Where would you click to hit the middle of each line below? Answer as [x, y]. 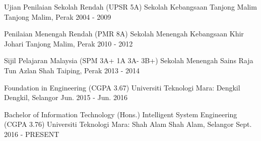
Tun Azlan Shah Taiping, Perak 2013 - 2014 [72, 70]
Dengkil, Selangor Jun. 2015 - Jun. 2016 [66, 97]
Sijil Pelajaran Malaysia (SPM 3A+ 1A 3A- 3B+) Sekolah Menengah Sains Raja [129, 60]
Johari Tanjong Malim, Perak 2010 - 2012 [69, 43]
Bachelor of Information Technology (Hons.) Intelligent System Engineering [121, 114]
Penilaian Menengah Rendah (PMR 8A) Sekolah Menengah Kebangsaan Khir [124, 34]
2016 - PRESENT [32, 134]
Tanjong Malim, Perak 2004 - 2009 [58, 16]
